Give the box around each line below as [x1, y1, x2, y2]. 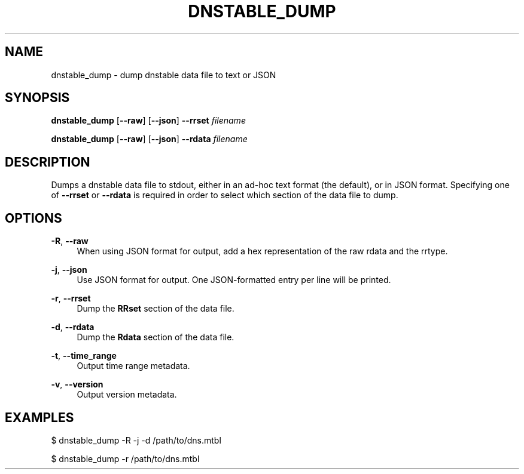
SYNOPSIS [5, 90, 70, 106]
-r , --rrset [51, 293, 91, 304]
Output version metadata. [77, 389, 177, 400]
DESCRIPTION [5, 154, 90, 170]
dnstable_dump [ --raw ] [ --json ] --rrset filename [51, 115, 246, 126]
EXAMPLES [5, 410, 74, 425]
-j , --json [51, 264, 87, 275]
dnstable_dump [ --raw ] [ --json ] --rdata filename [51, 134, 248, 144]
